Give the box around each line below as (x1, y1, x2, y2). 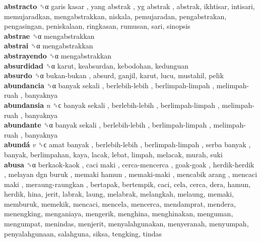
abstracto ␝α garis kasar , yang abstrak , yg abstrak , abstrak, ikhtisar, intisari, (4, 1, 255, 11)
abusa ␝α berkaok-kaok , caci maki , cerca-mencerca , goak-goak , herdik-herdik (4, 159, 254, 169)
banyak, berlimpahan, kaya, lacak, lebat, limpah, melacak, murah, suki (4, 149, 223, 159)
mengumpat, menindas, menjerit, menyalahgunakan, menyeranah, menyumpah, (4, 218, 249, 229)
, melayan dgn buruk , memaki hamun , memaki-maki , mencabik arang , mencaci (4, 169, 257, 179)
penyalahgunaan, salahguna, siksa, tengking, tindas (4, 228, 162, 238)
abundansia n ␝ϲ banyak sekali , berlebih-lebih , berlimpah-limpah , (4, 99, 220, 110)
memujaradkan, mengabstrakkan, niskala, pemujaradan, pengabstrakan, (4, 11, 227, 21)
